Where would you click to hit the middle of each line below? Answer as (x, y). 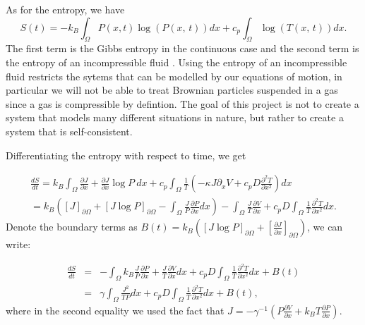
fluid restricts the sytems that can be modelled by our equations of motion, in (174, 76)
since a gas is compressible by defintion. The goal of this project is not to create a (182, 103)
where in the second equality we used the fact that (115, 310)
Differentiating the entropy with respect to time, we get (126, 155)
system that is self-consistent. (69, 131)
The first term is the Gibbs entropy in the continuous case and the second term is (182, 48)
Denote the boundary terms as (72, 227)
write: (18, 244)
